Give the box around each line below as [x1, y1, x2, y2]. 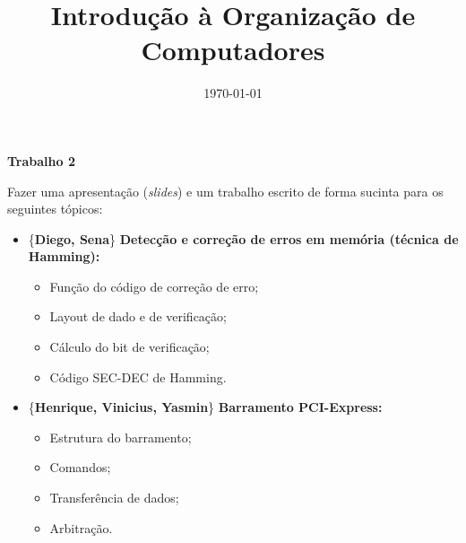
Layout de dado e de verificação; [49, 307, 227, 326]
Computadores [141, 31, 325, 68]
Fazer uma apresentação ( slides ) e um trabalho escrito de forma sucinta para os [7, 181, 444, 200]
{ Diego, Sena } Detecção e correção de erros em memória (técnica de [28, 229, 459, 248]
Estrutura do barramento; [49, 427, 192, 446]
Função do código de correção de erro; [49, 276, 259, 295]
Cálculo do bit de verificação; [49, 337, 210, 356]
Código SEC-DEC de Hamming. [49, 367, 227, 386]
